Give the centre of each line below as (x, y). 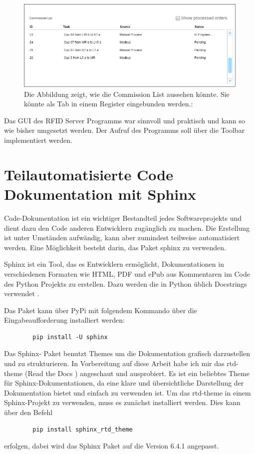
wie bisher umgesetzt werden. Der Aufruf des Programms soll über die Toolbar (125, 130)
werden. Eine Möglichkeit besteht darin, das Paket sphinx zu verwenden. (115, 247)
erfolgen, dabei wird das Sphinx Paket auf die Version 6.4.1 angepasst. (112, 446)
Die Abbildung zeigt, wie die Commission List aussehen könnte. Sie (127, 94)
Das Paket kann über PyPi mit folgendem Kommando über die (101, 310)
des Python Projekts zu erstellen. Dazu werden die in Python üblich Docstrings (126, 283)
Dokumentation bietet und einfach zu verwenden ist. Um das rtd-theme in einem (127, 392)
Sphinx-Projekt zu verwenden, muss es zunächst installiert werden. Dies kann (122, 402)
